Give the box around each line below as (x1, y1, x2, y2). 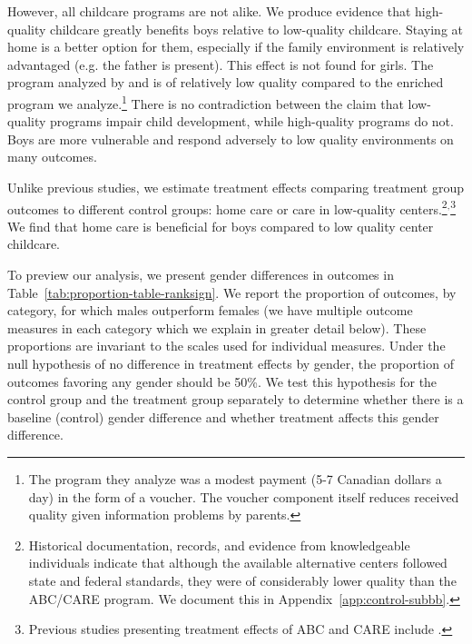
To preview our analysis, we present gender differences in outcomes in (7, 265, 394, 284)
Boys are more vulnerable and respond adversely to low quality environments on (7, 129, 454, 148)
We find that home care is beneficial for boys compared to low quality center (7, 216, 434, 235)
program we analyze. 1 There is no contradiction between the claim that (7, 91, 404, 113)
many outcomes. (7, 147, 97, 166)
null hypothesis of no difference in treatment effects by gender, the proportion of (7, 354, 454, 372)
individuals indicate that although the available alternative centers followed (28, 553, 447, 572)
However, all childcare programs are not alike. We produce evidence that (7, 2, 411, 20)
